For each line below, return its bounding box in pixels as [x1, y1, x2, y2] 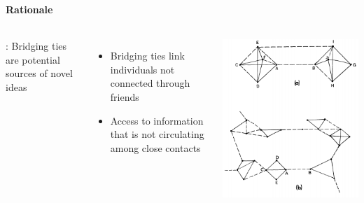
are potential [6, 52, 60, 66]
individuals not [110, 62, 175, 76]
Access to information [110, 113, 204, 127]
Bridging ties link [110, 48, 185, 63]
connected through [110, 76, 190, 90]
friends [110, 89, 139, 104]
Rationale [6, 1, 53, 16]
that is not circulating [110, 127, 204, 141]
